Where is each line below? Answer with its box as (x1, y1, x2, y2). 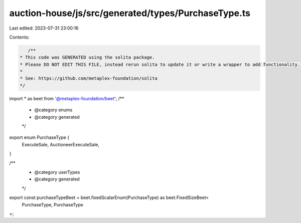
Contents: (9, 34, 30, 40)
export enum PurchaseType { (9, 134, 70, 140)
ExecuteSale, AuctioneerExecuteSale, (22, 141, 100, 147)
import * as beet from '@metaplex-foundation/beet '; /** (9, 95, 124, 101)
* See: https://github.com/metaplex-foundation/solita (20, 76, 158, 81)
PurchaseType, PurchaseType (22, 201, 84, 207)
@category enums (34, 107, 73, 113)
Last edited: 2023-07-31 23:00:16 (9, 25, 79, 31)
